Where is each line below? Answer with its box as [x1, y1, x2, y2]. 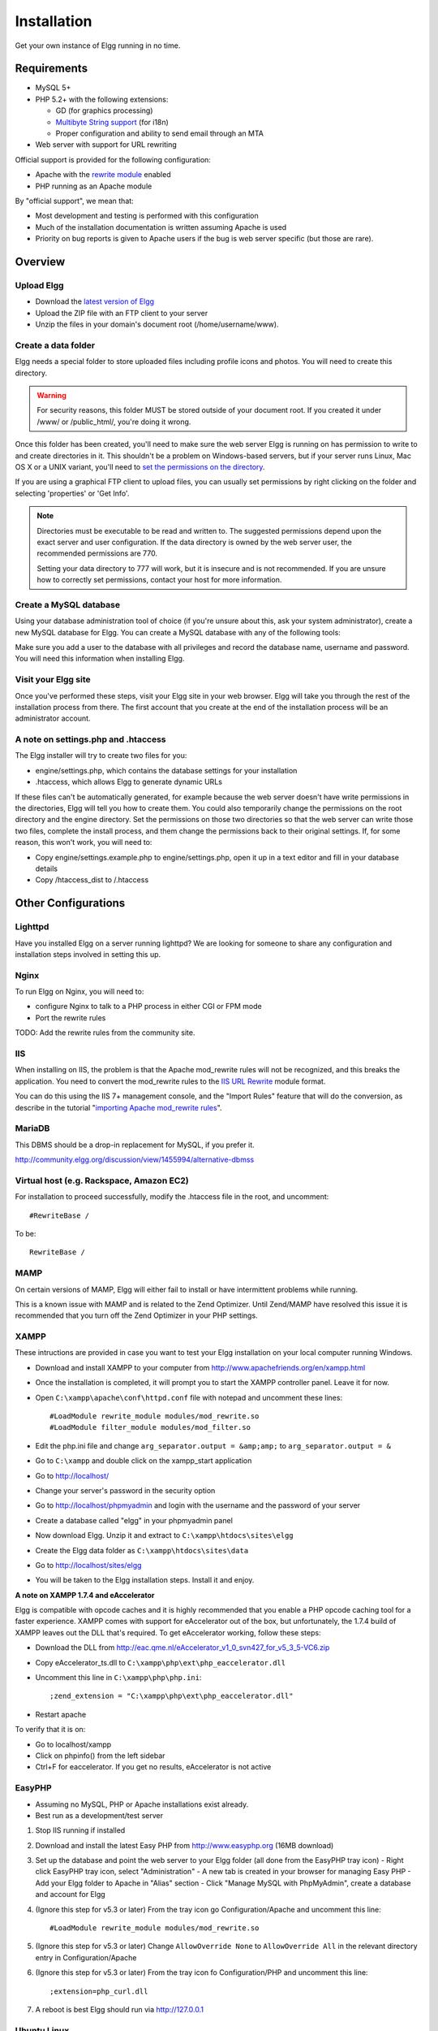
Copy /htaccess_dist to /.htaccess [35, 875, 149, 885]
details [35, 864, 58, 873]
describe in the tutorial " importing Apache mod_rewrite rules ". [15, 1102, 222, 1112]
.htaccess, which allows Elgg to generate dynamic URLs [35, 777, 223, 787]
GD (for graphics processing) [55, 106, 153, 115]
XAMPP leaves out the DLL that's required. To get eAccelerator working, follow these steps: [15, 1627, 321, 1637]
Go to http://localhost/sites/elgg [35, 1560, 142, 1570]
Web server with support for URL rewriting [35, 140, 178, 149]
